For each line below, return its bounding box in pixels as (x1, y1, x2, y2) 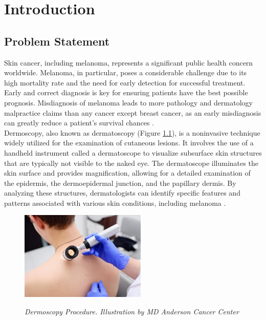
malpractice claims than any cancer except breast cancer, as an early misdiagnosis (4, 107, 261, 118)
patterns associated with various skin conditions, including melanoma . (4, 197, 226, 208)
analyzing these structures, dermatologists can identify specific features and (4, 187, 240, 198)
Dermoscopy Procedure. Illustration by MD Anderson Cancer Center (25, 306, 239, 317)
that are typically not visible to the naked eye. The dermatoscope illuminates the (4, 157, 258, 168)
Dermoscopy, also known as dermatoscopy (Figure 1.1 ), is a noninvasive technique (4, 127, 260, 138)
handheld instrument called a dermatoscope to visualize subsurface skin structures (4, 147, 262, 158)
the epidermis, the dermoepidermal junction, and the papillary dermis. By (4, 177, 236, 188)
